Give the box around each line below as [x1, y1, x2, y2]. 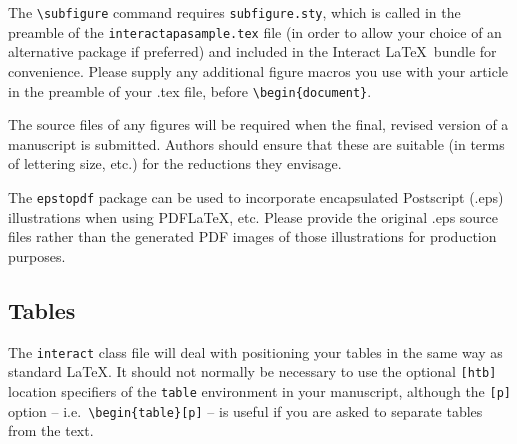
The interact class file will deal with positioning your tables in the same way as [8, 341, 503, 362]
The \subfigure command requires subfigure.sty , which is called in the [8, 2, 461, 22]
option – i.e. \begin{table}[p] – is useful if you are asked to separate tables [8, 400, 483, 421]
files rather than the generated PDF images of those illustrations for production [8, 226, 497, 247]
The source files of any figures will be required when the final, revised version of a [8, 114, 509, 135]
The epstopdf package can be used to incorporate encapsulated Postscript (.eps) [8, 186, 504, 207]
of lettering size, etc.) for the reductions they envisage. [8, 153, 342, 174]
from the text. [8, 420, 94, 441]
